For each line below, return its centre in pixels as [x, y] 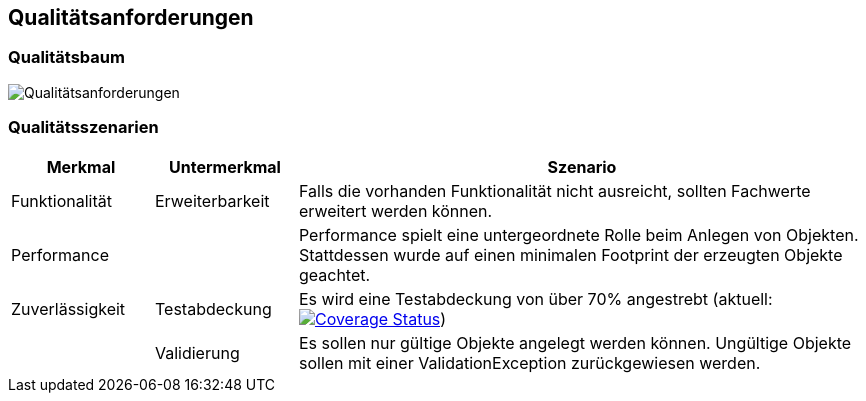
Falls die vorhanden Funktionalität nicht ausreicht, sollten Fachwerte [554, 190]
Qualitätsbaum [66, 57]
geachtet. [334, 274]
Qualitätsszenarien [83, 127]
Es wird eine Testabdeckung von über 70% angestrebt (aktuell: [535, 298]
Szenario [582, 166]
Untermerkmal [225, 166]
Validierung [197, 352]
